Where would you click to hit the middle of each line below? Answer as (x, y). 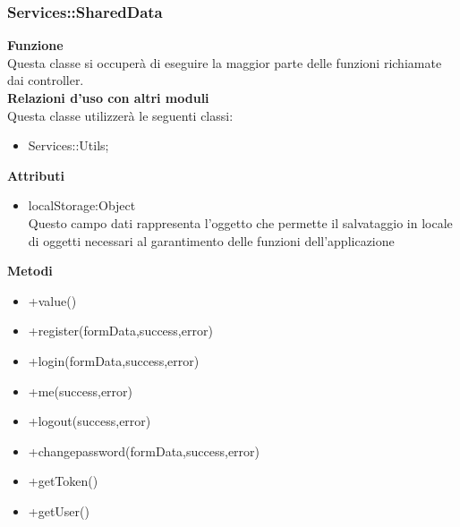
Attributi (36, 175)
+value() (52, 300)
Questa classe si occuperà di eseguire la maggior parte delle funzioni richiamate (225, 62)
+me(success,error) (81, 391)
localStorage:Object (82, 205)
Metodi (30, 271)
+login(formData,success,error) (114, 360)
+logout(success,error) (89, 421)
